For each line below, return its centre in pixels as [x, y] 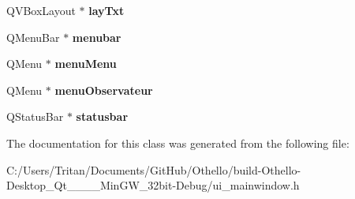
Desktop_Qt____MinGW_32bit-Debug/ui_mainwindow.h [153, 185]
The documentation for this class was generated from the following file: [178, 143]
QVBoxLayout [41, 10]
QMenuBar [33, 37]
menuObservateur [104, 90]
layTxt [106, 10]
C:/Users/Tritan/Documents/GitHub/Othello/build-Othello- [154, 169]
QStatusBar [35, 116]
